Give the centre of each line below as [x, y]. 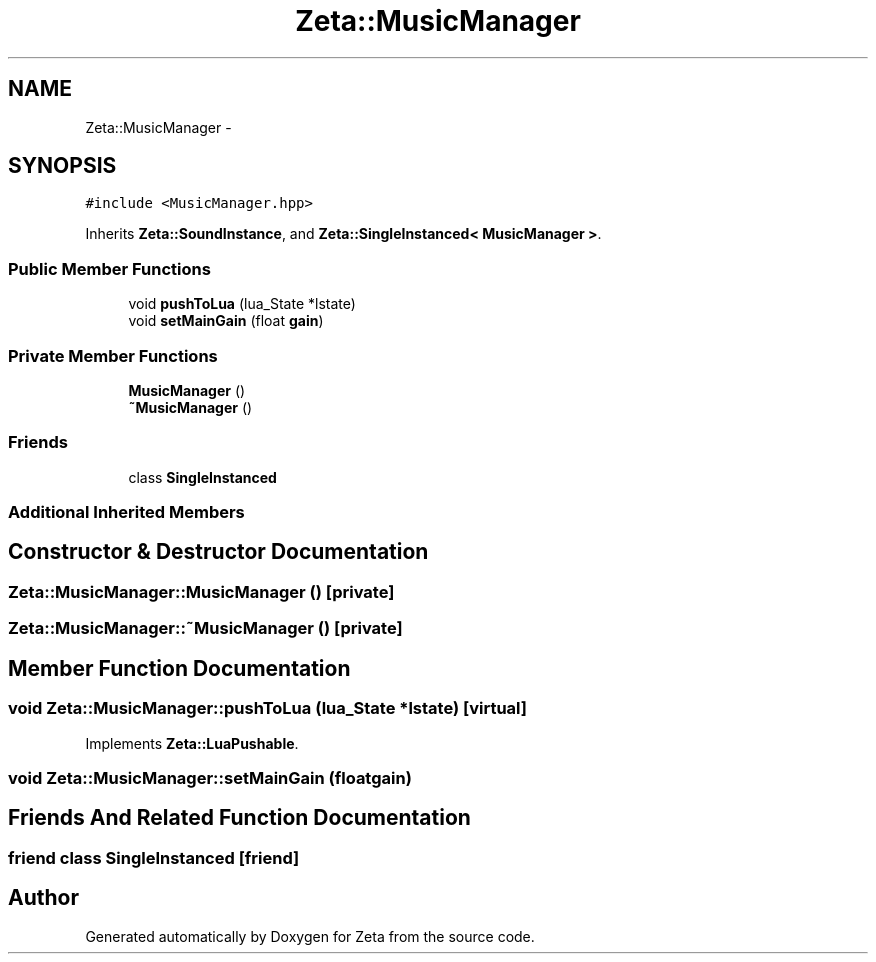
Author [43, 898]
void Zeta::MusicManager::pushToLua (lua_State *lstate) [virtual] [267, 708]
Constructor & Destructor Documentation [218, 552]
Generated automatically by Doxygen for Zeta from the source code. [310, 936]
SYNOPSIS [62, 166]
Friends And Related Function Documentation [239, 818]
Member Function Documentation [179, 668]
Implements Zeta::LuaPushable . [192, 743]
